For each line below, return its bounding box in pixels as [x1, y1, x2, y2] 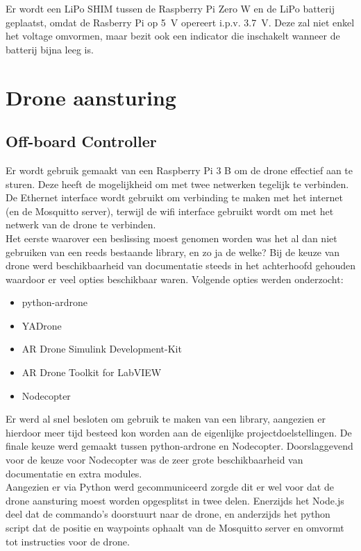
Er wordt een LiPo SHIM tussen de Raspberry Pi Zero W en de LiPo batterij [6, 1, 335, 15]
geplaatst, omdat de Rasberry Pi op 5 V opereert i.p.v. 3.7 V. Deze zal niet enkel [6, 15, 355, 29]
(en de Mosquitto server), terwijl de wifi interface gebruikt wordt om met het [6, 203, 334, 218]
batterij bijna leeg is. [6, 42, 94, 56]
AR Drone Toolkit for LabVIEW [22, 365, 162, 380]
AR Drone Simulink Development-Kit [22, 341, 182, 356]
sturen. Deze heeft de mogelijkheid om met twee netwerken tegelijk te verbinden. [6, 176, 349, 191]
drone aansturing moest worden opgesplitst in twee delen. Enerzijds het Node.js [6, 493, 344, 507]
